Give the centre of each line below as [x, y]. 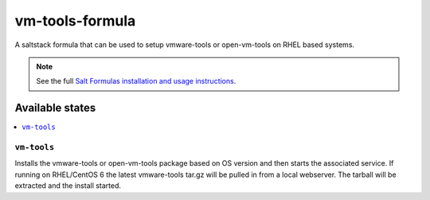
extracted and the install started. [68, 186]
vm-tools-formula [75, 21]
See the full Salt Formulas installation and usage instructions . [136, 81]
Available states [55, 108]
